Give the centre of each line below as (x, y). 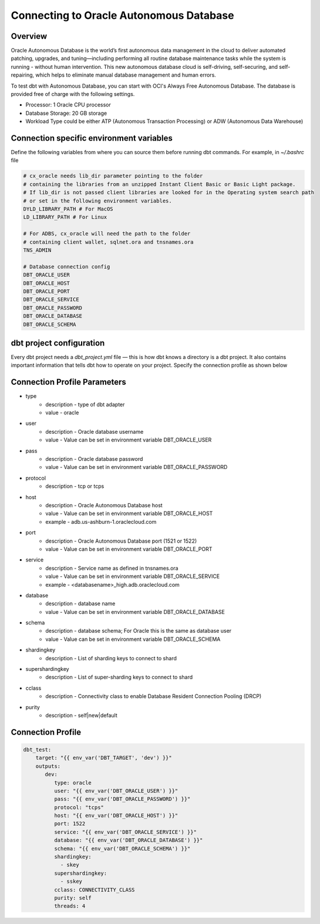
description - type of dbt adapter (85, 404)
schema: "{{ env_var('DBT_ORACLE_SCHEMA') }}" (122, 848)
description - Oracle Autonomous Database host (104, 505)
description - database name (80, 604)
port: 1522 (70, 824)
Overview (29, 36)
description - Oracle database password (94, 459)
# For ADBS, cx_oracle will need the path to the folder (107, 234)
